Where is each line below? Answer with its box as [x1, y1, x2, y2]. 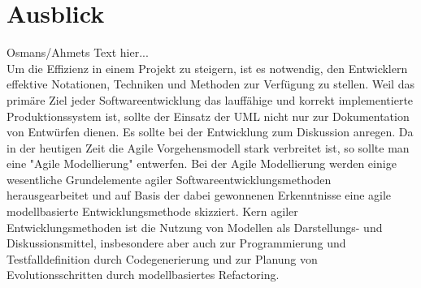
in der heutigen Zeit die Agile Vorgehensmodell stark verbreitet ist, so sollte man [7, 139, 410, 156]
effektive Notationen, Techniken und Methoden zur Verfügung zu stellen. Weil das [7, 75, 414, 92]
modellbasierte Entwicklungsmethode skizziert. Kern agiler [7, 203, 298, 220]
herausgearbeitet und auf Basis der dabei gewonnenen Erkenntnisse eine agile [7, 187, 392, 204]
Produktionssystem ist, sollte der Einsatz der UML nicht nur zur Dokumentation [7, 107, 410, 124]
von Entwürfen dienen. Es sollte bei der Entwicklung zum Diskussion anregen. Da [7, 123, 414, 140]
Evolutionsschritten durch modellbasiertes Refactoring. [7, 266, 280, 283]
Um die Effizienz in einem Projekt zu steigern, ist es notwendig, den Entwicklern [7, 59, 408, 76]
